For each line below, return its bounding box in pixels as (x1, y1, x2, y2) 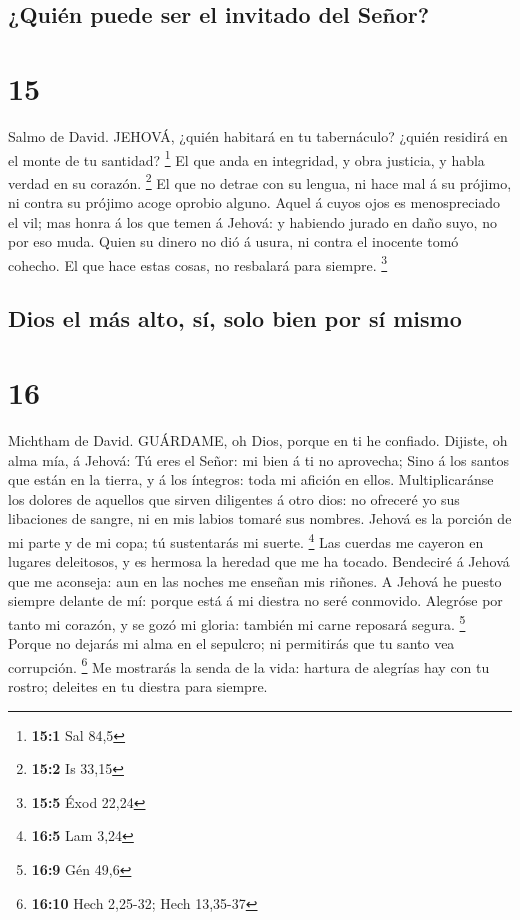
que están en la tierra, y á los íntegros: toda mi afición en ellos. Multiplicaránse (8, 469, 494, 490)
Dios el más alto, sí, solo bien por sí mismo (8, 303, 462, 334)
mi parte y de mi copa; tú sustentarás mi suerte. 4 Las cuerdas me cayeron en (8, 528, 484, 552)
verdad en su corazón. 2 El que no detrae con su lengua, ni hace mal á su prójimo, (8, 169, 512, 193)
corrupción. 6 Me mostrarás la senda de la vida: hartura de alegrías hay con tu (8, 653, 490, 677)
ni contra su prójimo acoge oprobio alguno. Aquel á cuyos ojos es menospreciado (8, 192, 501, 212)
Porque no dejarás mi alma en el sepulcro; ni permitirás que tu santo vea (8, 633, 455, 654)
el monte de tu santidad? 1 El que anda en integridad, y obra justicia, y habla (8, 146, 485, 170)
